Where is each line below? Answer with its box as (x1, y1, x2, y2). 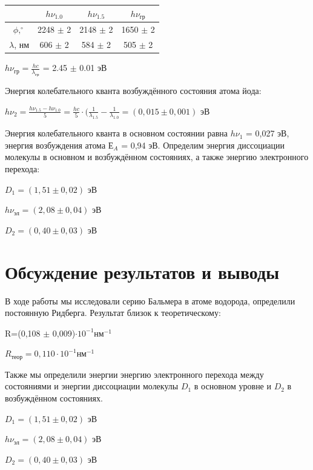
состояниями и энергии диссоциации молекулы (5, 380, 179, 392)
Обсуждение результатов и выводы (5, 259, 280, 284)
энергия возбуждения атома (5, 138, 106, 151)
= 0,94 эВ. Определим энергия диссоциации (121, 138, 285, 151)
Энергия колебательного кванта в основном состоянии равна (5, 127, 228, 139)
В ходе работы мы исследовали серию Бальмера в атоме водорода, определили (5, 294, 295, 307)
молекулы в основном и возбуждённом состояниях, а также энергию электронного (5, 150, 309, 163)
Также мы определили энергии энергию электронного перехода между (5, 368, 264, 380)
